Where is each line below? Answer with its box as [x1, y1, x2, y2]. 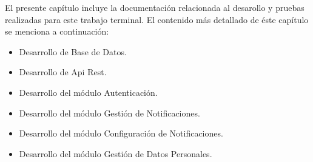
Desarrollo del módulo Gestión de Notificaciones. [19, 106, 200, 119]
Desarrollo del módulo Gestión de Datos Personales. [19, 147, 212, 160]
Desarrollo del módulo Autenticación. [19, 86, 158, 98]
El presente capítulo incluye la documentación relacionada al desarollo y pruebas [5, 1, 305, 13]
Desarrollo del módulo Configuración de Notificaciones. [19, 127, 223, 140]
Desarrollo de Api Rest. [19, 66, 107, 78]
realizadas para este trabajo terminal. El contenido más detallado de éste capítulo [5, 13, 309, 25]
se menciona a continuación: [5, 25, 109, 38]
